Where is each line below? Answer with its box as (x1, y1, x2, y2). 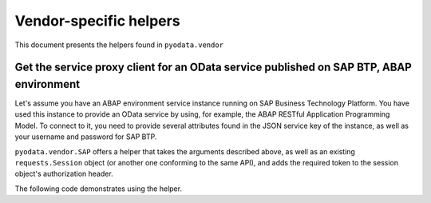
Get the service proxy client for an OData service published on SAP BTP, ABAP (14, 61, 413, 74)
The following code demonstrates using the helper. (14, 184, 183, 193)
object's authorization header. (14, 169, 113, 179)
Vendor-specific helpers (14, 12, 180, 30)
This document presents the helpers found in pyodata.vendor (14, 40, 223, 50)
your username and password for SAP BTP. (14, 132, 157, 141)
